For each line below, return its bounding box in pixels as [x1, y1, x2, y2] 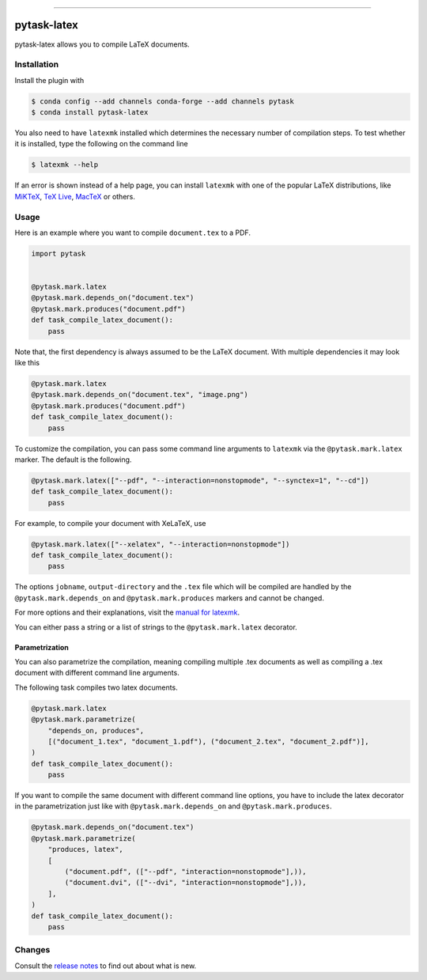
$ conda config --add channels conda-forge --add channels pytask [31, 96, 294, 106]
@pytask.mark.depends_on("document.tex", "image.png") [31, 390, 248, 399]
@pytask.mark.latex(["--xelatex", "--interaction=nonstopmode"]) [31, 539, 290, 549]
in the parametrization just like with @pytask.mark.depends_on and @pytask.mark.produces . [14, 801, 332, 811]
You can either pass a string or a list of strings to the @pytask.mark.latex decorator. [14, 622, 298, 632]
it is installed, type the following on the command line [14, 139, 189, 149]
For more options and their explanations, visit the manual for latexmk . [14, 607, 240, 617]
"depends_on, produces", [47, 726, 145, 735]
